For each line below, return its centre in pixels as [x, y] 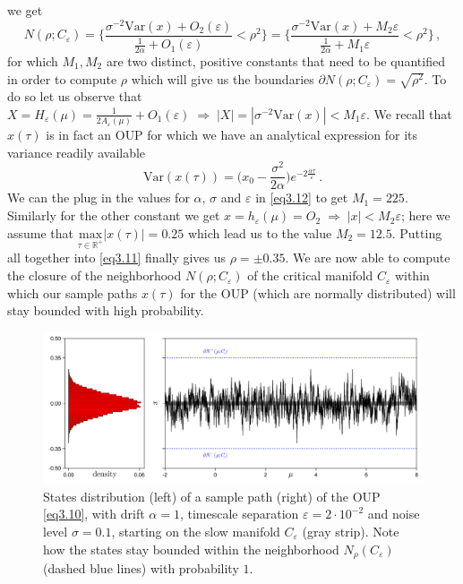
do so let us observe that [75, 96]
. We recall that [409, 113]
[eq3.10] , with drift [94, 514]
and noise [394, 514]
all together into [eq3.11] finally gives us [117, 258]
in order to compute [62, 78]
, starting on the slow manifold [196, 531]
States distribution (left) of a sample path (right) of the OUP [212, 496]
